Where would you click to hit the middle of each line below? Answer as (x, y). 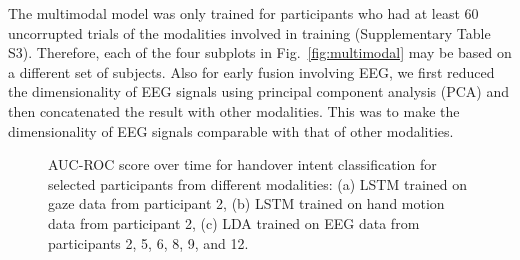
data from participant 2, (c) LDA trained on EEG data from (234, 222)
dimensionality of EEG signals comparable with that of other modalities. (231, 130)
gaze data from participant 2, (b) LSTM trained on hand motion (246, 203)
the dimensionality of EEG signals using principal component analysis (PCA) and (258, 91)
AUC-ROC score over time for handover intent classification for (242, 164)
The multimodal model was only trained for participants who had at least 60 (243, 13)
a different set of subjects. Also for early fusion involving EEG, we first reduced (251, 71)
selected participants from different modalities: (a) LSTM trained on (258, 183)
